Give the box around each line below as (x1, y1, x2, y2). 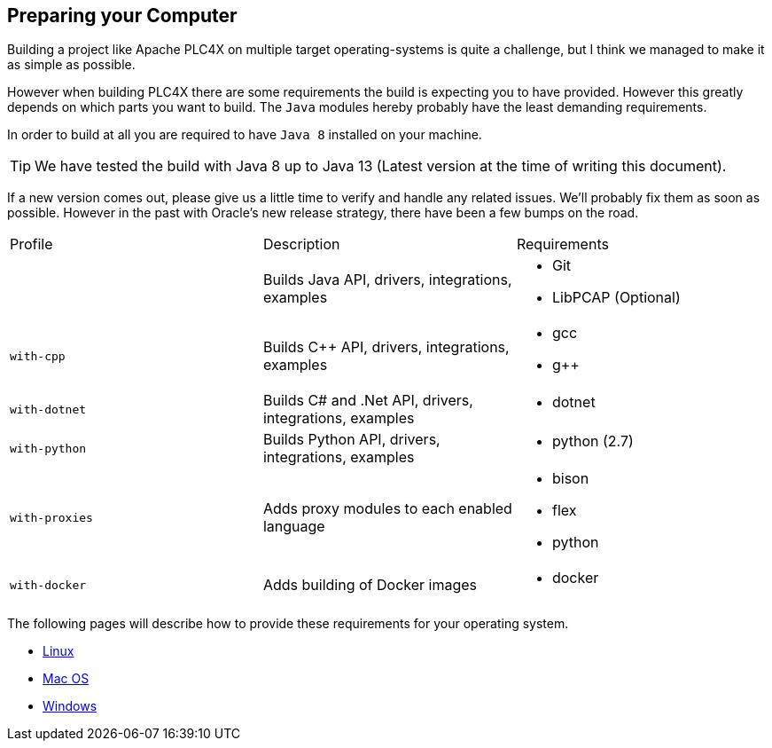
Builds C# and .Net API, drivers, (262, 391, 473, 410)
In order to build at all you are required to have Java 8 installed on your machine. (7, 127, 482, 143)
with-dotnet (10, 402, 87, 416)
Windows (43, 698, 97, 714)
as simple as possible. (7, 57, 136, 73)
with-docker (10, 578, 87, 592)
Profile (10, 235, 53, 254)
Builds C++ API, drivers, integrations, (262, 338, 510, 357)
